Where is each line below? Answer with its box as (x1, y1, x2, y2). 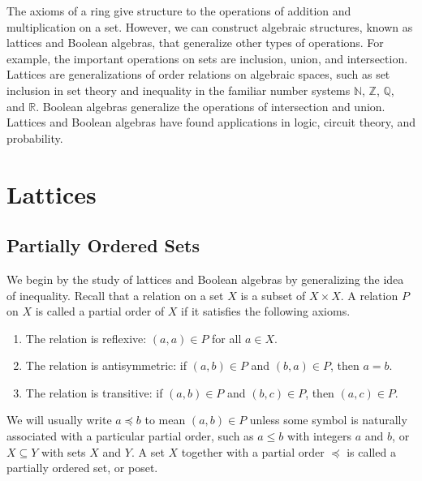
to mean (144, 411, 186, 428)
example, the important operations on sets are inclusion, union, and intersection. (6, 49, 408, 67)
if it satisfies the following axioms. (181, 303, 351, 320)
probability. (6, 129, 63, 146)
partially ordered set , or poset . (6, 459, 158, 476)
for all (212, 329, 242, 346)
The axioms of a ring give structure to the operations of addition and (6, 2, 351, 19)
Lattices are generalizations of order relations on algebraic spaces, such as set (6, 66, 390, 83)
